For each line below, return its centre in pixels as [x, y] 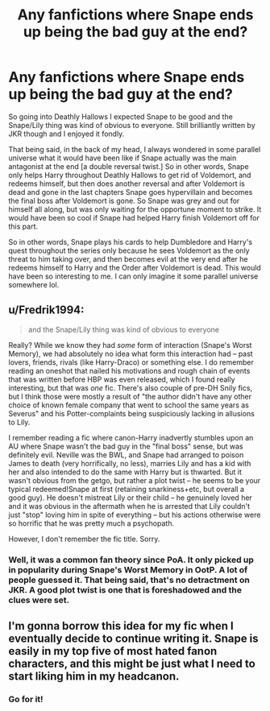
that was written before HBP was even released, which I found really [122, 379]
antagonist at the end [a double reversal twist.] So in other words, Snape [129, 166]
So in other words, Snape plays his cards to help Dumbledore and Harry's [130, 242]
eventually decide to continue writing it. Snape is [134, 639]
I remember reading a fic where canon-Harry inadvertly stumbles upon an [131, 437]
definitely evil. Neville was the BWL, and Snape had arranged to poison [126, 455]
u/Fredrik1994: [46, 310]
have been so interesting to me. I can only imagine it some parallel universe [133, 276]
